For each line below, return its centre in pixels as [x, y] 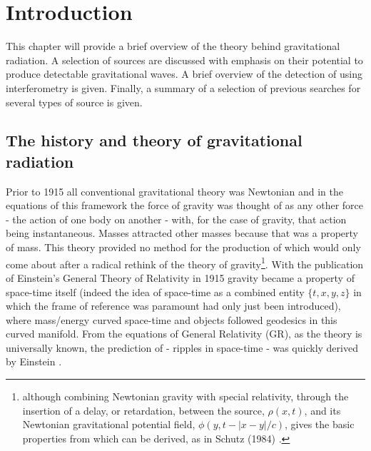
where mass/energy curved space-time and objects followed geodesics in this [172, 319]
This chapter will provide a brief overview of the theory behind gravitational [173, 46]
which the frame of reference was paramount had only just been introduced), [173, 306]
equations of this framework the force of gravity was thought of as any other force [185, 205]
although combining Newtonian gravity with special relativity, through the [185, 396]
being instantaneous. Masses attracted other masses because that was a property [182, 233]
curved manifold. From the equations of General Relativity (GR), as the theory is [184, 334]
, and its [322, 410]
